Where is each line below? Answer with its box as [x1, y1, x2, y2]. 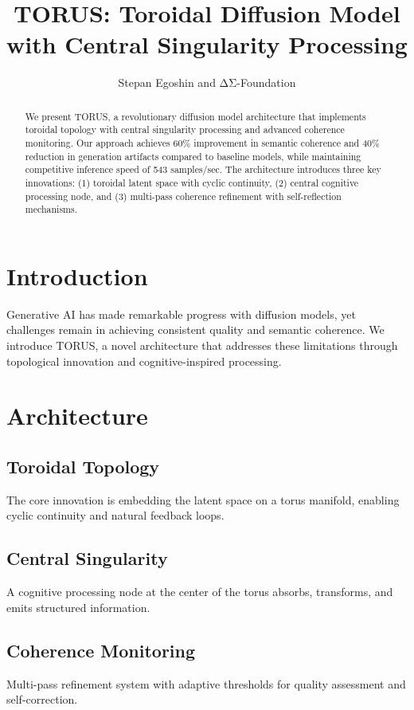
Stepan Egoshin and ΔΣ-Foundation [118, 74, 296, 91]
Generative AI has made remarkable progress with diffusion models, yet [6, 305, 356, 322]
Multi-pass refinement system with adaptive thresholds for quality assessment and [6, 675, 406, 692]
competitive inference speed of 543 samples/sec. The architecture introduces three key [25, 163, 381, 176]
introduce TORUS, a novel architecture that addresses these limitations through [6, 337, 398, 354]
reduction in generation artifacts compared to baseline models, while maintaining [25, 149, 361, 163]
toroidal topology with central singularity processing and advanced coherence [25, 123, 345, 136]
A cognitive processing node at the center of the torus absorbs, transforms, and [6, 583, 393, 600]
